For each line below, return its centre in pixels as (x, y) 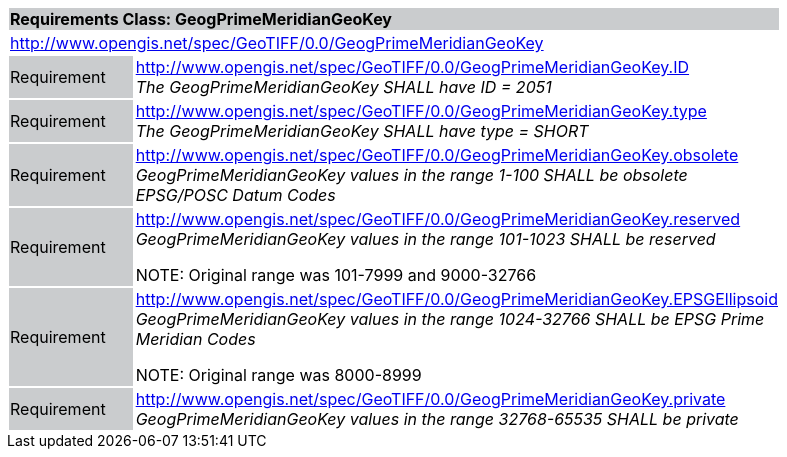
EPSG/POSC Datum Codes (235, 195)
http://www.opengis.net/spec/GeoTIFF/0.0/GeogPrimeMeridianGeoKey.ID (412, 67)
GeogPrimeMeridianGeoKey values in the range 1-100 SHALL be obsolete (411, 175)
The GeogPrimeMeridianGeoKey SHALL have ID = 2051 (343, 87)
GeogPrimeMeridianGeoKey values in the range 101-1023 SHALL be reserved (425, 239)
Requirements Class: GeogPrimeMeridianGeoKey (201, 19)
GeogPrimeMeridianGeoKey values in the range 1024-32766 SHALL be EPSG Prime (450, 319)
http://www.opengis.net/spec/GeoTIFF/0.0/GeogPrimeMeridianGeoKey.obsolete (437, 155)
